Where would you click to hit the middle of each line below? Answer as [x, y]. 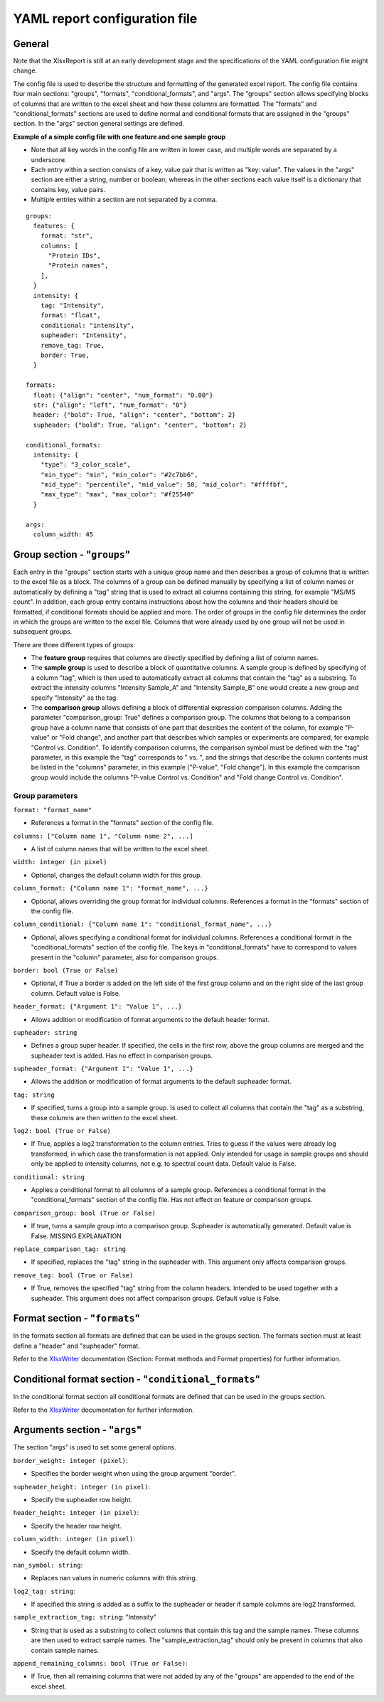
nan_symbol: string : [48, 1565]
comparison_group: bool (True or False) [85, 1213]
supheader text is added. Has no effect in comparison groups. [122, 1055]
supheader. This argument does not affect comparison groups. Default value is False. [156, 1298]
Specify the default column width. [81, 1552]
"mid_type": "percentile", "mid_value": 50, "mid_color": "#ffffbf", [164, 485]
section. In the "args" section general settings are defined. [99, 124]
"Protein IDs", [74, 256]
